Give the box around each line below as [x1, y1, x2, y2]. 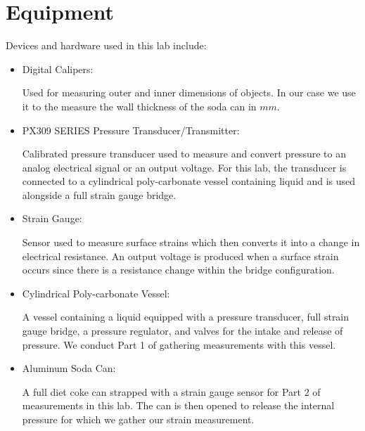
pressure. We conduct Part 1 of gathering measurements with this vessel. [22, 337, 336, 352]
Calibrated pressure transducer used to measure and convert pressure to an [22, 146, 346, 161]
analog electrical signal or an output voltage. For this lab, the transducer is [22, 160, 347, 174]
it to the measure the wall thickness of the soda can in [22, 98, 257, 113]
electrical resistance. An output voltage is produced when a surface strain [22, 248, 339, 263]
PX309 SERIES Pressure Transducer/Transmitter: [22, 122, 240, 137]
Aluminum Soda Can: [22, 361, 116, 375]
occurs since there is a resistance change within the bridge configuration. [22, 262, 335, 277]
